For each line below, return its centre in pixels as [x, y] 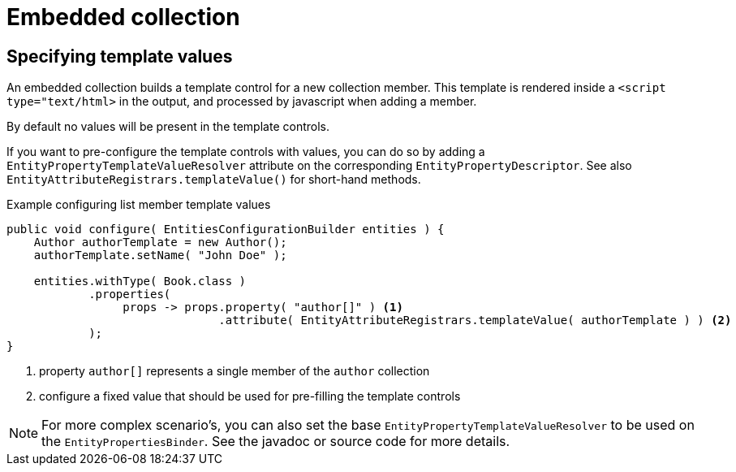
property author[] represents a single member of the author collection [235, 371]
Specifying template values [120, 56]
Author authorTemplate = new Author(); [160, 242]
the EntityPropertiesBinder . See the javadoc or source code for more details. [276, 442]
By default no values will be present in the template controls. [168, 127]
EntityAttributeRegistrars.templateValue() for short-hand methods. [214, 180]
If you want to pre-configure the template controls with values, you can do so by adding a [246, 152]
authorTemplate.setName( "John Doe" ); [160, 255]
